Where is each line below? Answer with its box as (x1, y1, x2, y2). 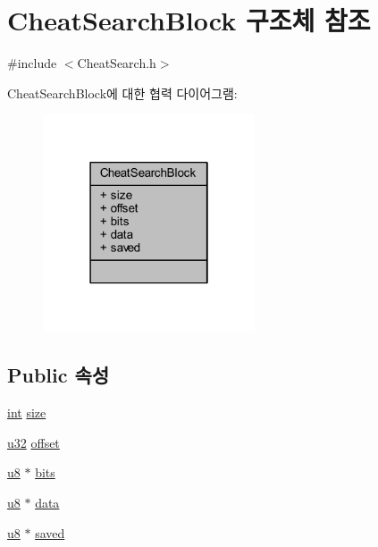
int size (7, 403, 46, 422)
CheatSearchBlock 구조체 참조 (7, 2, 371, 38)
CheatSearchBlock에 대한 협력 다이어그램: (7, 83, 238, 102)
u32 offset (7, 433, 60, 451)
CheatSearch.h (77, 54, 156, 72)
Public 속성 (7, 361, 110, 389)
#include (7, 54, 57, 72)
